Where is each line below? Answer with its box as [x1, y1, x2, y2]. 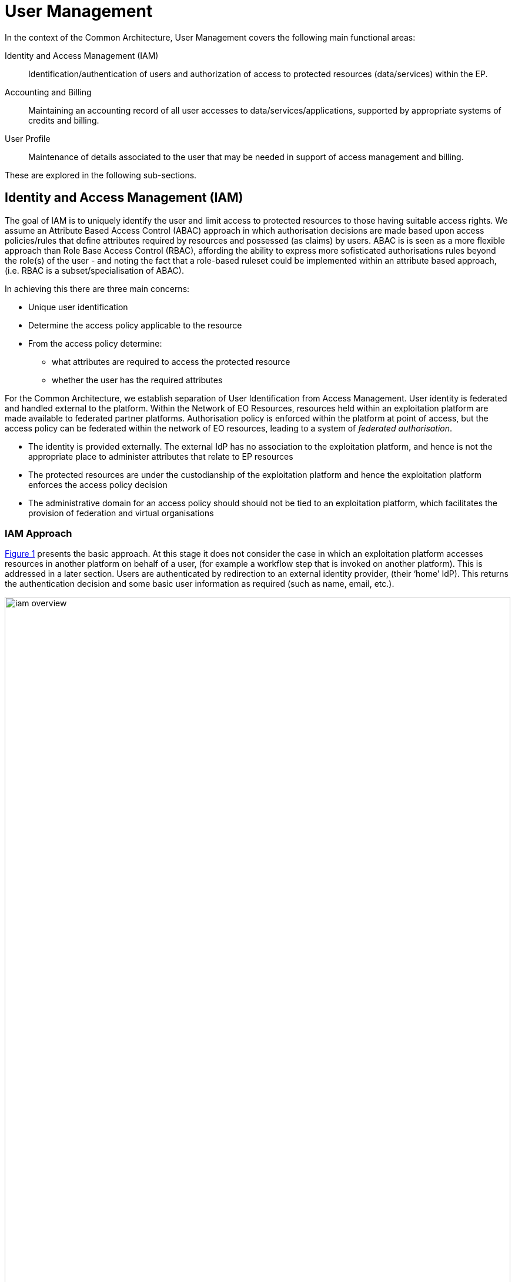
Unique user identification [28, 301, 128, 312]
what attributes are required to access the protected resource [52, 356, 290, 367]
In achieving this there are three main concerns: [5, 283, 190, 294]
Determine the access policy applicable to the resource [28, 320, 242, 330]
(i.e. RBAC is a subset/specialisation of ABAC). [5, 265, 184, 275]
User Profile [5, 133, 51, 144]
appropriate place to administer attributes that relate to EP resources [28, 451, 293, 461]
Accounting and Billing [5, 87, 92, 97]
